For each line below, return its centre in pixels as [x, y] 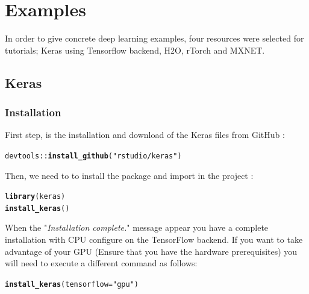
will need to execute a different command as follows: [101, 263]
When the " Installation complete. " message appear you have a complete [137, 227]
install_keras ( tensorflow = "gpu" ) [72, 284]
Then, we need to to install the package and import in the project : [129, 175]
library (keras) [35, 197]
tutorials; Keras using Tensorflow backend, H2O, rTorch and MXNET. [135, 50]
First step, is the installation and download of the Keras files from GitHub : [145, 135]
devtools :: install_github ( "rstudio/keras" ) [93, 156]
